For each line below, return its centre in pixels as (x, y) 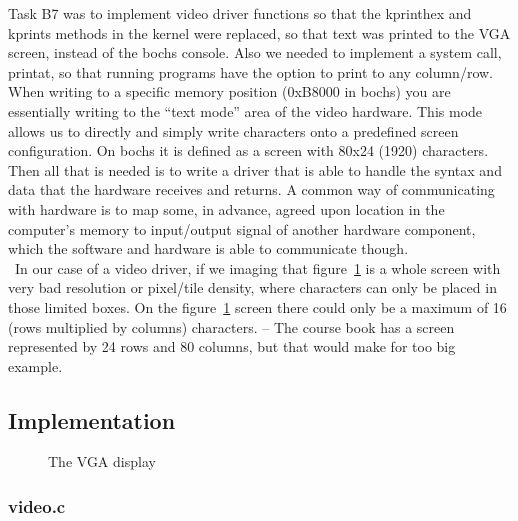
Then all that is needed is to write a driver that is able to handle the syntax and (255, 169)
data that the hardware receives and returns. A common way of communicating (251, 189)
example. (35, 365)
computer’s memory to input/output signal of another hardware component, (242, 228)
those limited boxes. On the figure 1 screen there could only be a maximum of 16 (257, 306)
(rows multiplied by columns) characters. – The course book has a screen (231, 326)
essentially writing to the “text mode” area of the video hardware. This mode (245, 110)
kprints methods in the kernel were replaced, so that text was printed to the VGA (259, 32)
